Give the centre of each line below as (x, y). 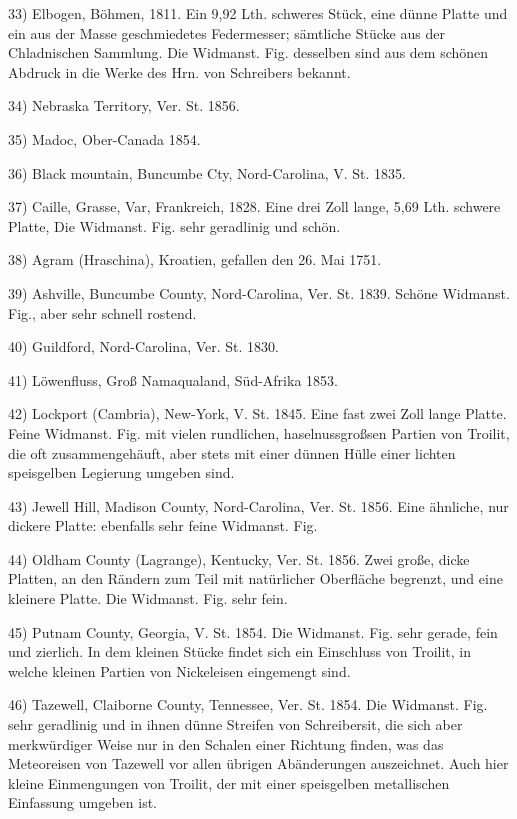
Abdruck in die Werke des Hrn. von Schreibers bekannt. (179, 71)
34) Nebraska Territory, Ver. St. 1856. (124, 105)
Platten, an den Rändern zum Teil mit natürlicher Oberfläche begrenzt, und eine (255, 578)
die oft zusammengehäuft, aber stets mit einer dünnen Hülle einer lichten (232, 452)
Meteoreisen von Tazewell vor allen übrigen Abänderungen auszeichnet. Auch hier (258, 763)
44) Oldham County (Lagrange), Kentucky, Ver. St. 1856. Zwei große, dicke (239, 558)
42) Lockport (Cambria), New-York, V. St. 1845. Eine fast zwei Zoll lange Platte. (257, 413)
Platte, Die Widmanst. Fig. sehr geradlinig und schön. (174, 225)
